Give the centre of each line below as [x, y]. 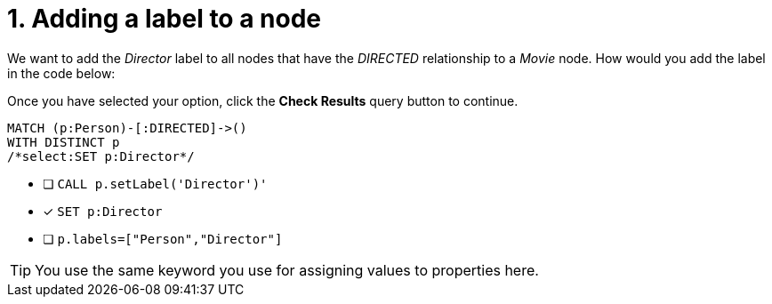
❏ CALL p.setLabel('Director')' [155, 183]
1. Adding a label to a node [164, 19]
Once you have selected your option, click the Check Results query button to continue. [263, 100]
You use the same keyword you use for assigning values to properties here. [287, 270]
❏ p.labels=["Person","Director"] [163, 238]
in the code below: [61, 73]
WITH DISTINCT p [64, 142]
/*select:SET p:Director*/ [101, 156]
